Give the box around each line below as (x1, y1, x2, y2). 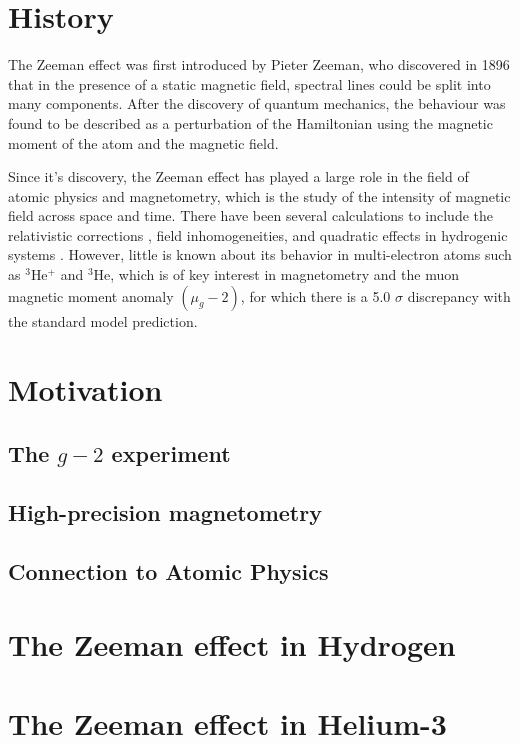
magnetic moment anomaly (8, 285, 174, 306)
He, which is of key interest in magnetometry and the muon (93, 264, 459, 285)
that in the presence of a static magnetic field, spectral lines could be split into (8, 73, 491, 94)
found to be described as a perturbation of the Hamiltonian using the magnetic (8, 112, 493, 133)
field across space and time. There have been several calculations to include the (8, 205, 493, 226)
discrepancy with (407, 285, 511, 306)
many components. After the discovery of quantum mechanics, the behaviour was (8, 93, 506, 114)
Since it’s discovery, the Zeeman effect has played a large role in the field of (8, 166, 469, 187)
